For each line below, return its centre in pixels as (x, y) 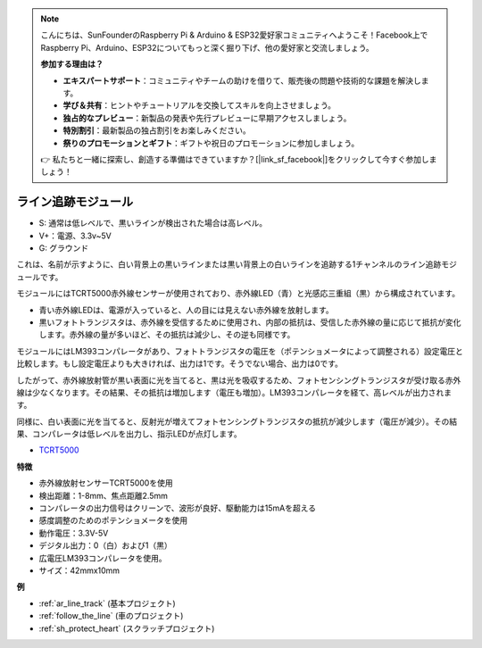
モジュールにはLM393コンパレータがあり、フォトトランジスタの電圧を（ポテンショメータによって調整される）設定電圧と (240, 351)
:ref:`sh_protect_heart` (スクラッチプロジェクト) (127, 628)
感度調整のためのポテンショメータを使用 (113, 520)
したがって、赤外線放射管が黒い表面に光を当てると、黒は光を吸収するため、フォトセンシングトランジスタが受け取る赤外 (239, 380)
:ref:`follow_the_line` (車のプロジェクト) (111, 616)
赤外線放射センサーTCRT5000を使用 (106, 483)
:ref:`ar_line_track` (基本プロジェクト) (107, 603)
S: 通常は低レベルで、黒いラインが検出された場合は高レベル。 (153, 223)
